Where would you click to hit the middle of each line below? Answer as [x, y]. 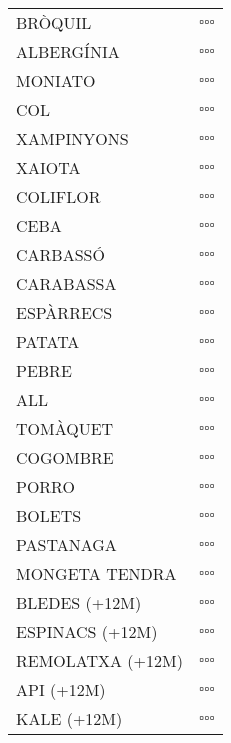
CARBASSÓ [60, 254]
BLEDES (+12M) [79, 602]
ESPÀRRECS [64, 312]
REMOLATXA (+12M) [99, 660]
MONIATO [56, 80]
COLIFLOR [58, 196]
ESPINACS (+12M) [87, 631]
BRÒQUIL [54, 22]
